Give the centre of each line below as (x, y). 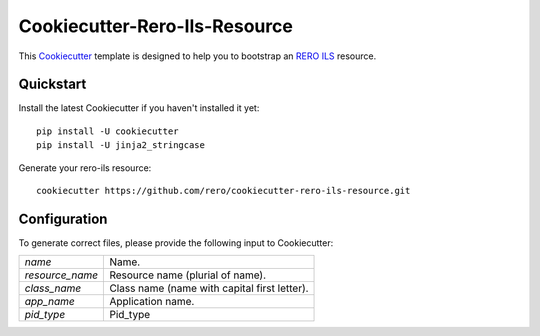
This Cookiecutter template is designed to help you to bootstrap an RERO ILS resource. (197, 56)
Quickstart (52, 84)
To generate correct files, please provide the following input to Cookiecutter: (176, 242)
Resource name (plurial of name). (188, 275)
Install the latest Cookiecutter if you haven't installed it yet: (139, 108)
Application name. (152, 302)
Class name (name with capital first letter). (209, 288)
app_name (49, 302)
